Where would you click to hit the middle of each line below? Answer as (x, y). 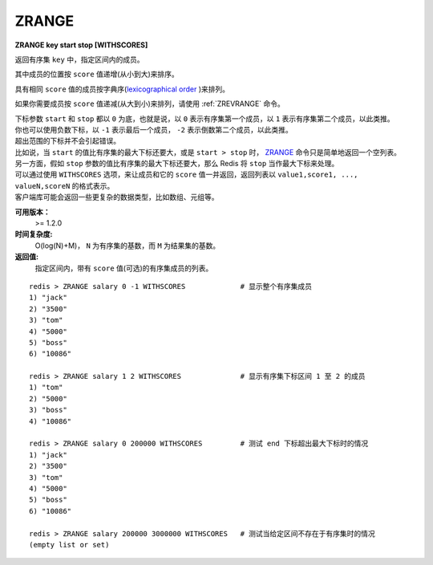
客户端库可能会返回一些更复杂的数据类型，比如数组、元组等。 (117, 197)
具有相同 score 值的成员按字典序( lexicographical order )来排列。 (122, 89)
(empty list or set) (69, 545)
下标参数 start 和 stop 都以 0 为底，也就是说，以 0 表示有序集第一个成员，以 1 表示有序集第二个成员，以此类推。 (204, 118)
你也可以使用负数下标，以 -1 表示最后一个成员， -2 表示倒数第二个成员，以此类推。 (154, 129)
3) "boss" (48, 410)
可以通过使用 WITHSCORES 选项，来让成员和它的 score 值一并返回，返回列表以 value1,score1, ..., (186, 175)
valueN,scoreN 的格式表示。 (65, 185)
